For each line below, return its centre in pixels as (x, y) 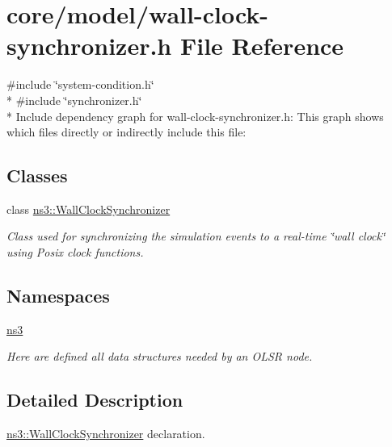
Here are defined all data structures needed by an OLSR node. (160, 356)
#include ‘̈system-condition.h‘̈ (80, 84)
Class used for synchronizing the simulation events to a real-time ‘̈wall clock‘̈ (196, 236)
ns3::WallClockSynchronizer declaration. (106, 434)
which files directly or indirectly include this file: (126, 132)
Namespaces (58, 296)
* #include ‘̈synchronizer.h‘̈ (74, 100)
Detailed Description (95, 400)
